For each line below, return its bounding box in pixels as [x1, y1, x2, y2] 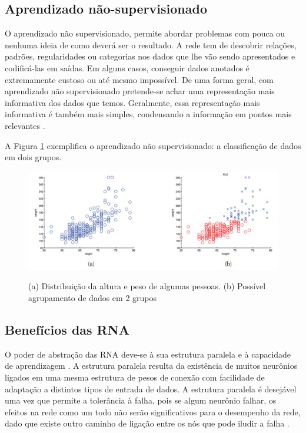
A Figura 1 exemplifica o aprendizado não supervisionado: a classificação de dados [5, 139, 301, 151]
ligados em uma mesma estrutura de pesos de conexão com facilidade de [5, 371, 265, 383]
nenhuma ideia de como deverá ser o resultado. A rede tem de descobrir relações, [5, 38, 297, 51]
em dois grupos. [5, 151, 62, 163]
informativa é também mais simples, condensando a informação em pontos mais [5, 108, 292, 120]
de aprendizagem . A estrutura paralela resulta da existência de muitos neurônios [5, 359, 298, 372]
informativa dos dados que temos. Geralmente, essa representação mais [5, 96, 260, 108]
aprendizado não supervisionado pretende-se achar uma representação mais [5, 85, 275, 97]
